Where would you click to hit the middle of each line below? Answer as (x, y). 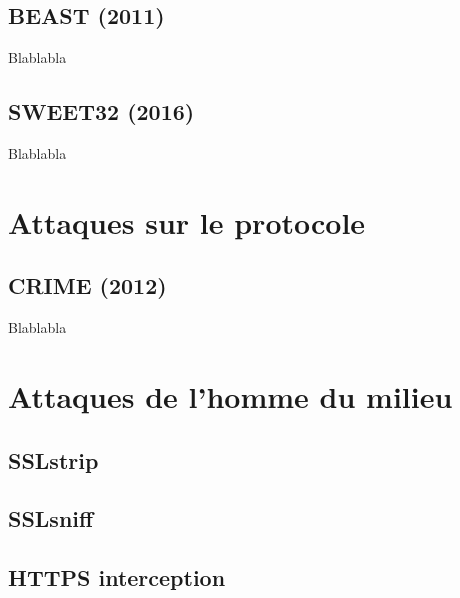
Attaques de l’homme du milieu (230, 395)
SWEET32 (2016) (101, 111)
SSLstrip (53, 459)
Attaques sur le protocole (187, 221)
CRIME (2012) (87, 285)
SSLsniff (51, 518)
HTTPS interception (117, 577)
